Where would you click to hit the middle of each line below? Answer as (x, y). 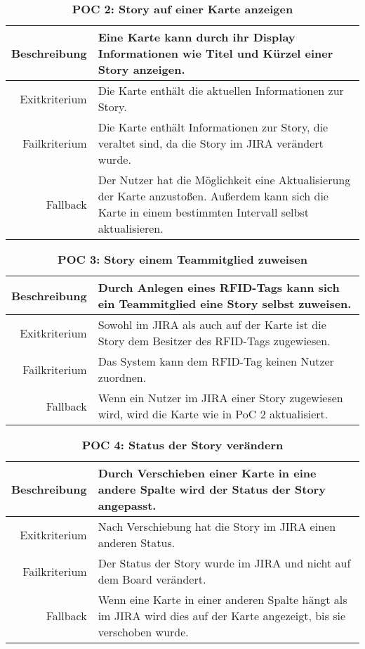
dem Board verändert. (152, 579)
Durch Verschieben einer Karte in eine (207, 473)
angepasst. (127, 505)
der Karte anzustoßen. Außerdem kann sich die (213, 196)
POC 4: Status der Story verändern (182, 445)
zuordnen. (122, 377)
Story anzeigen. (141, 69)
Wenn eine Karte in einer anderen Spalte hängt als (223, 599)
